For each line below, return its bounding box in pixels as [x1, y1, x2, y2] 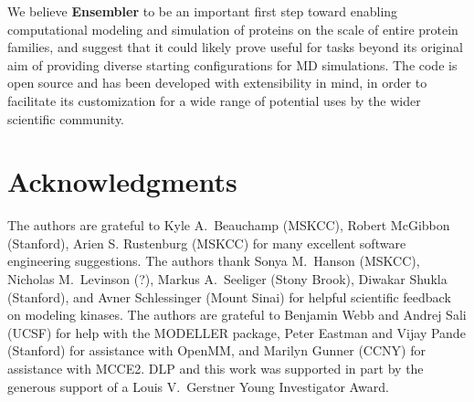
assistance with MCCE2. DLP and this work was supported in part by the [7, 359, 424, 378]
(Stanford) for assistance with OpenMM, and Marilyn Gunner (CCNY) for [7, 341, 426, 360]
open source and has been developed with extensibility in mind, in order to [7, 73, 427, 92]
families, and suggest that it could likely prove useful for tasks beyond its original [7, 37, 463, 57]
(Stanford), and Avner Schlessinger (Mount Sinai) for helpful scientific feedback [7, 287, 451, 306]
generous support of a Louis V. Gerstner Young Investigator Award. [7, 376, 389, 396]
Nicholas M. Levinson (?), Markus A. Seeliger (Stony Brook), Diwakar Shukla [7, 270, 448, 289]
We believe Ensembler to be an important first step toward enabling [7, 2, 398, 20]
